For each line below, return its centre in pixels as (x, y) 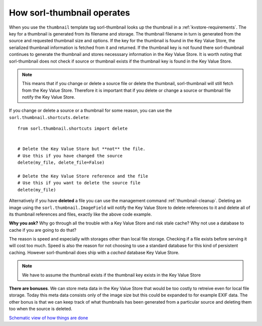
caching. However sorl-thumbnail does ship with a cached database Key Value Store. (94, 252)
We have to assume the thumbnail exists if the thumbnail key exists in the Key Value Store (111, 275)
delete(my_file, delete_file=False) (61, 163)
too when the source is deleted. (41, 309)
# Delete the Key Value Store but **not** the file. (82, 149)
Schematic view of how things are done (49, 318)
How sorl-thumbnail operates (70, 13)
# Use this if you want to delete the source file (79, 183)
